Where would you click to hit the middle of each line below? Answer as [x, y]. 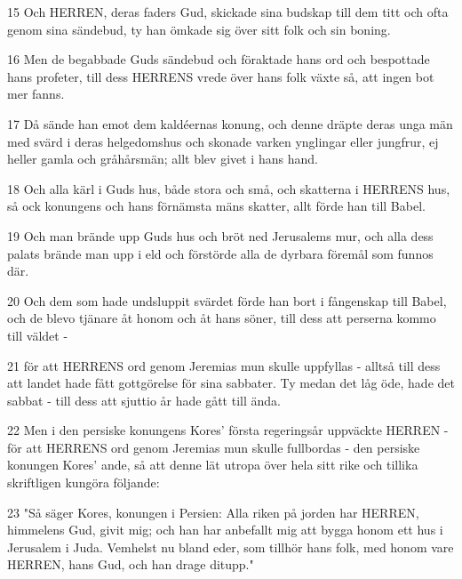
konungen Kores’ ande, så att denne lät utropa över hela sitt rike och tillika [213, 465]
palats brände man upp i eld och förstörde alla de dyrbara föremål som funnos [220, 253]
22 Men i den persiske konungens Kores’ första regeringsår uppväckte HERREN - [228, 430]
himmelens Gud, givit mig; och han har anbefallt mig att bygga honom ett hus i [225, 530]
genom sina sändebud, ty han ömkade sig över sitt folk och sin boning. [199, 29]
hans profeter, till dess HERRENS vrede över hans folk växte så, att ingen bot [221, 76]
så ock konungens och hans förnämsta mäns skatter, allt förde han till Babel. [216, 206]
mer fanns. [36, 94]
